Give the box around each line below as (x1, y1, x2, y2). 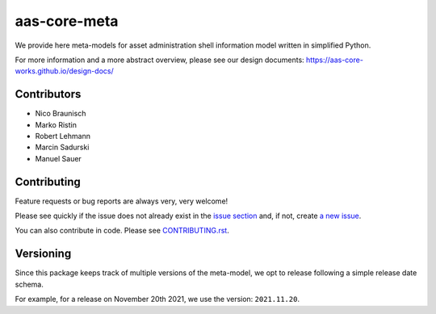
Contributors (15, 87, 82, 101)
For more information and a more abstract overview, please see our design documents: (15, 55, 304, 65)
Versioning (15, 247, 72, 261)
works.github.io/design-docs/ (15, 66, 114, 76)
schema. (15, 279, 44, 289)
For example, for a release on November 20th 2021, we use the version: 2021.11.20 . (15, 295, 300, 304)
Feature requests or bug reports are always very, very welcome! (15, 196, 228, 206)
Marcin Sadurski (35, 142, 90, 153)
